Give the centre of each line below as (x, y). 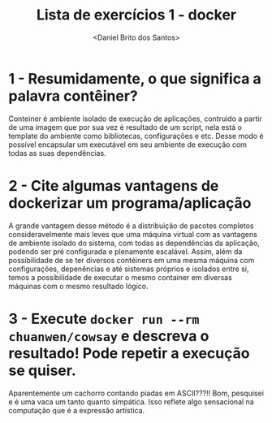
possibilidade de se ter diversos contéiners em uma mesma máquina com (132, 260)
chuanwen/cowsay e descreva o (109, 336)
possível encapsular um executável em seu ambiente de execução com (128, 145)
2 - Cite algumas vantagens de (114, 186)
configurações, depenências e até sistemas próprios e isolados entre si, (129, 269)
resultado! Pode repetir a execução (129, 353)
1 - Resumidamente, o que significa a (135, 78)
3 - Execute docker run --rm (104, 319)
